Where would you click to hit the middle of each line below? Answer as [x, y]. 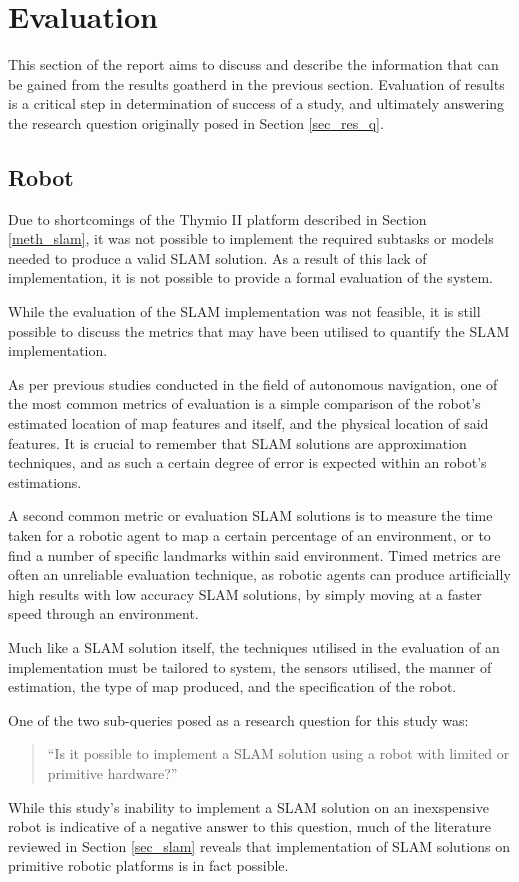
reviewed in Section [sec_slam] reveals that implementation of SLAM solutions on [259, 845]
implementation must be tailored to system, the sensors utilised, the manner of [250, 666]
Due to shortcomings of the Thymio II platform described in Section [217, 218]
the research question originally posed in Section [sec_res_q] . [196, 122]
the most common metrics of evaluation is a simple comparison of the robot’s [244, 403]
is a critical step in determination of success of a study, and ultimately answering [256, 103]
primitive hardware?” [112, 772]
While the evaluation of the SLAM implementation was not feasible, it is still [244, 311]
